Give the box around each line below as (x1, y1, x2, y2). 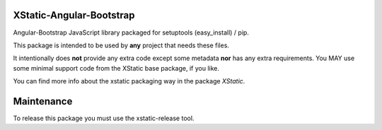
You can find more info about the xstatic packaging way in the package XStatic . (13, 77, 245, 85)
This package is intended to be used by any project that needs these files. (13, 41, 230, 49)
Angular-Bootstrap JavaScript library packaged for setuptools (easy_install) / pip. (13, 28, 249, 37)
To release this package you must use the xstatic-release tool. (13, 114, 195, 122)
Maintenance (13, 95, 73, 107)
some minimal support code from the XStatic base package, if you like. (13, 64, 219, 72)
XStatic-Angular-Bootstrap (13, 9, 135, 21)
